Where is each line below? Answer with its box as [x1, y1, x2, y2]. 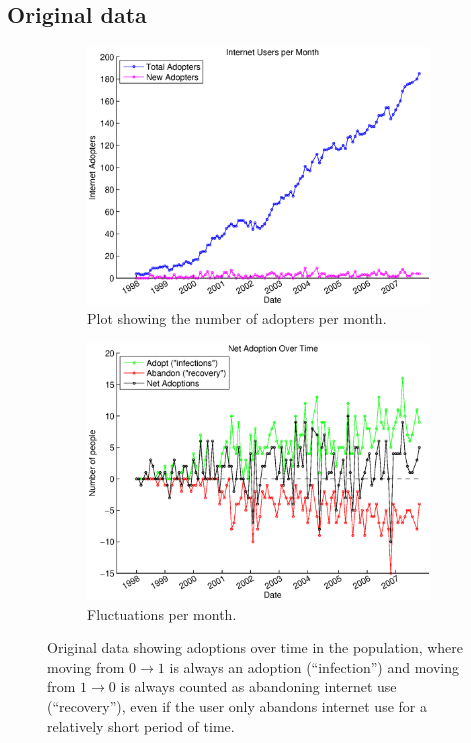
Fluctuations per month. [87, 603, 237, 624]
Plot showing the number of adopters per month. [87, 308, 387, 329]
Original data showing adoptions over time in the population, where [47, 637, 464, 658]
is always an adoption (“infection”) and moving [169, 656, 460, 677]
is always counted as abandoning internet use [120, 676, 397, 697]
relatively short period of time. [47, 715, 235, 736]
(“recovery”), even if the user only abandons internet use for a [47, 696, 427, 717]
